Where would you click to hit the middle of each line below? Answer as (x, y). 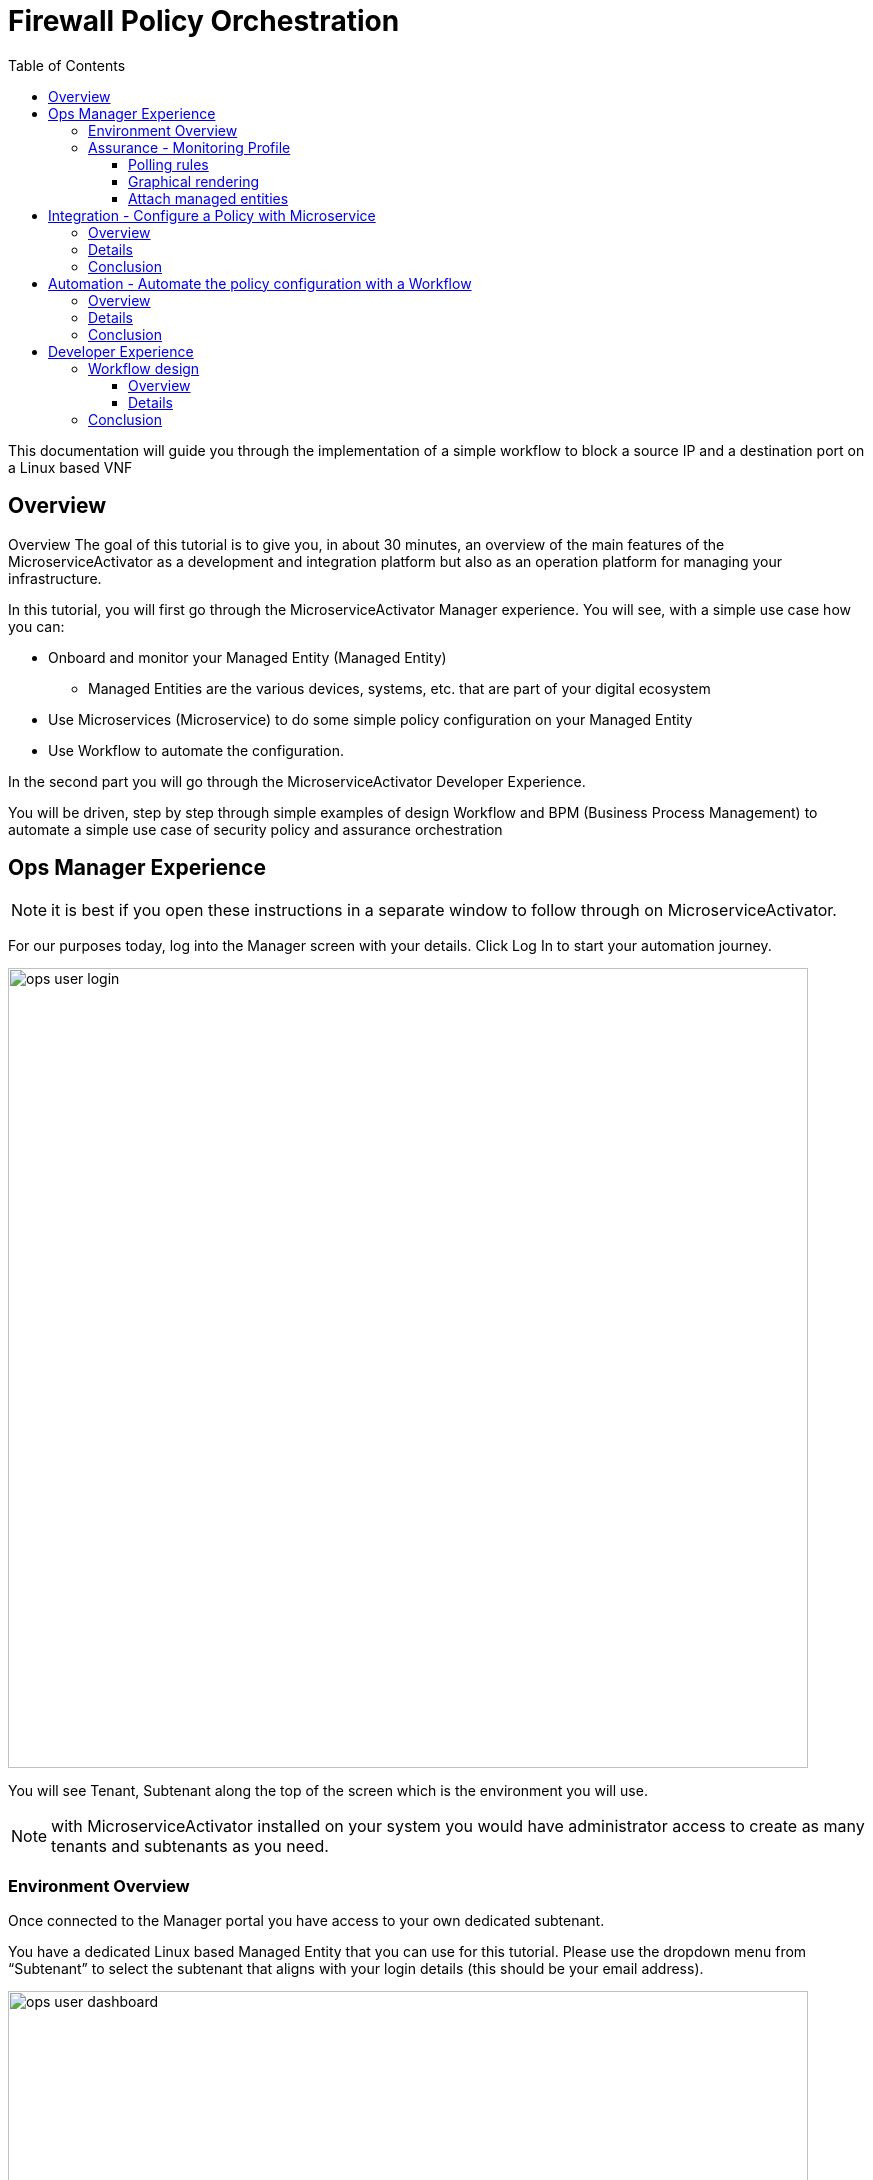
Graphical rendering (194, 181)
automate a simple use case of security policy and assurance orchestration (255, 829)
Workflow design (144, 368)
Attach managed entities (208, 198)
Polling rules (168, 164)
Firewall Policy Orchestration (204, 21)
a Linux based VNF (70, 467)
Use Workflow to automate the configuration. (196, 750)
